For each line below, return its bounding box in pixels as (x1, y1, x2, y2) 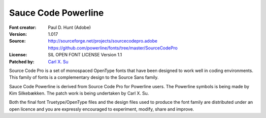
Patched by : (9, 59, 34, 65)
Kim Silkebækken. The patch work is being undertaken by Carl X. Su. (9, 91, 149, 96)
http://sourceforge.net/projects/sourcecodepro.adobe (48, 38, 158, 44)
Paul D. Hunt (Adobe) (48, 24, 91, 30)
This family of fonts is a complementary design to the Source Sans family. (9, 74, 159, 80)
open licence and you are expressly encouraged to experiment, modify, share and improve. (9, 106, 194, 112)
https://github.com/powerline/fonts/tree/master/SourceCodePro (48, 45, 178, 51)
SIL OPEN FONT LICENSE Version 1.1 (48, 52, 122, 58)
